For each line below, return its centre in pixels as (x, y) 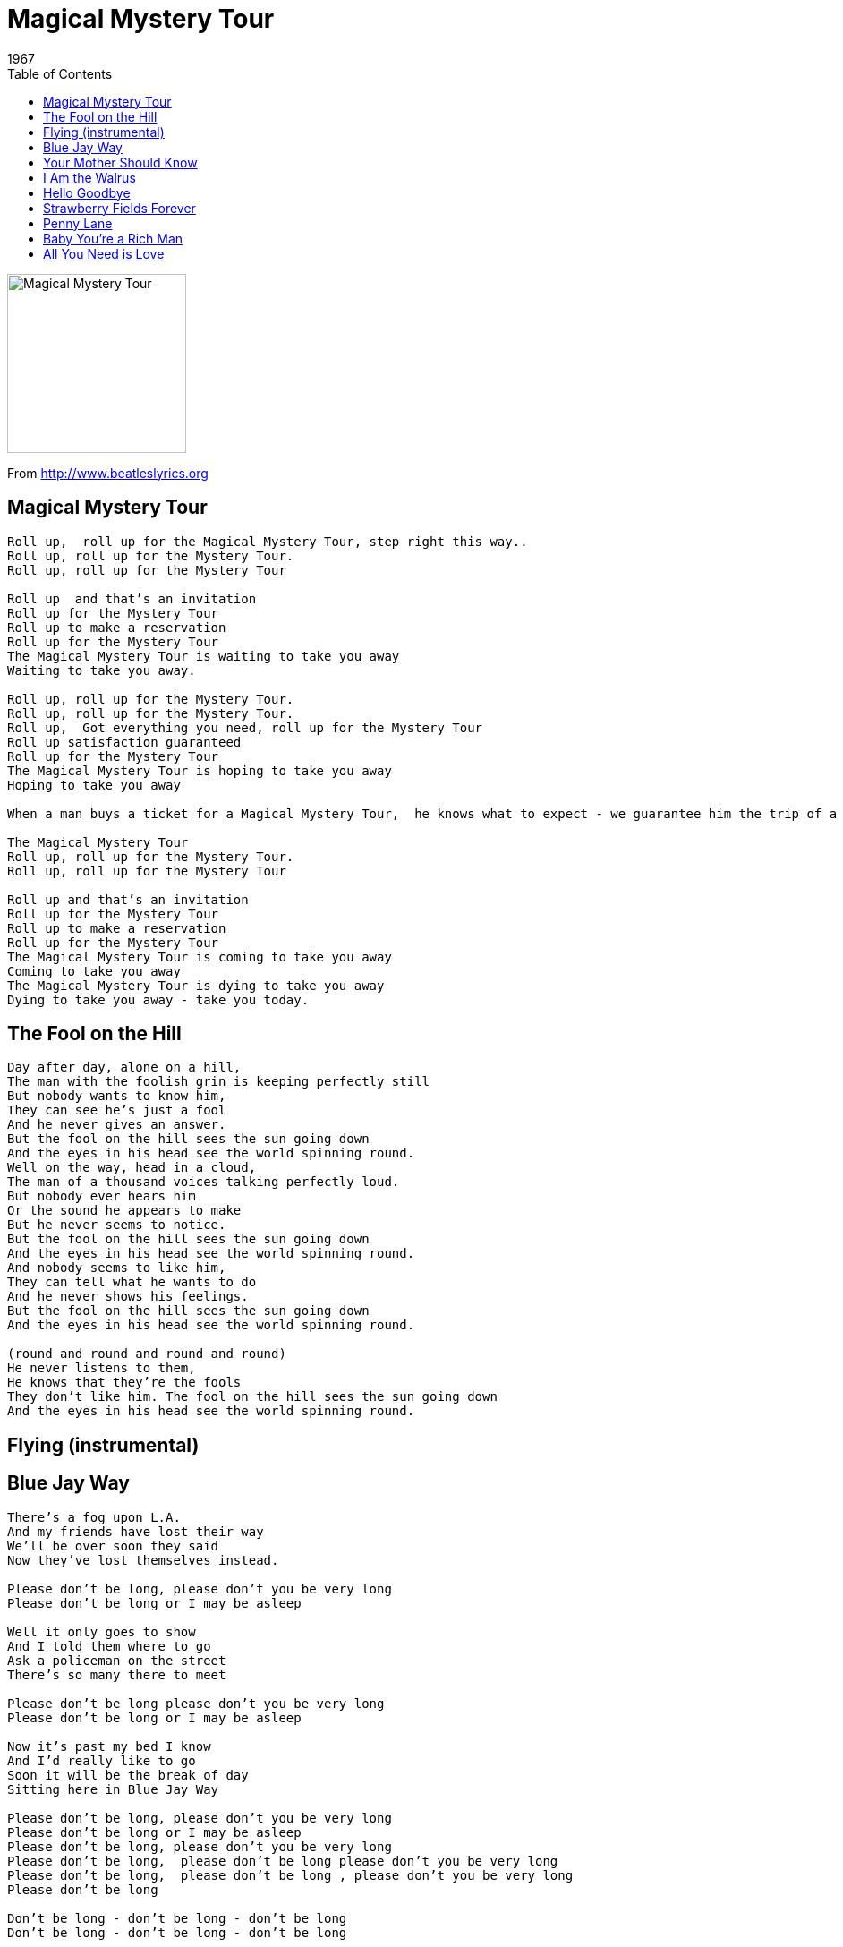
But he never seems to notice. (117, 1225)
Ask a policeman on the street (117, 1660)
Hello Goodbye (87, 192)
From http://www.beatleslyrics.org (108, 473)
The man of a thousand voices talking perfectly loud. (204, 1182)
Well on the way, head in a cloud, (132, 1168)
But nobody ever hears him (102, 1196)
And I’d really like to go (102, 1760)
